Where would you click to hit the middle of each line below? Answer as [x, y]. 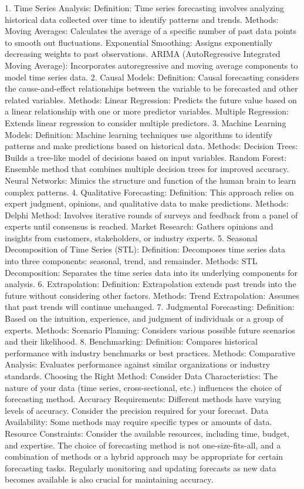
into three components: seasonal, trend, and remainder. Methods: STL [131, 261]
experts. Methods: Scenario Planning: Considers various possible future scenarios [150, 330]
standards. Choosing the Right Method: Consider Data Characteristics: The [141, 376]
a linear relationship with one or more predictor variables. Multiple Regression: [147, 111]
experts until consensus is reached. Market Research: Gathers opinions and [139, 226]
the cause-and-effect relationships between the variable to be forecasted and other [151, 88]
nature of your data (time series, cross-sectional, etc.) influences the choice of [143, 387]
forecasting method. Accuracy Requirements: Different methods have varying [143, 399]
